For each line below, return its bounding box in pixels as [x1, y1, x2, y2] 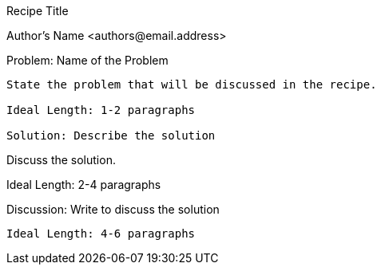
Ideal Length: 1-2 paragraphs [6, 104, 196, 116]
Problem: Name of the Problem [6, 53, 169, 67]
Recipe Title [6, 4, 69, 18]
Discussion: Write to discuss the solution [6, 202, 220, 216]
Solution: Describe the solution [6, 129, 216, 142]
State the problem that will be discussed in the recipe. [6, 78, 377, 91]
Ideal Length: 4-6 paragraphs [6, 227, 196, 240]
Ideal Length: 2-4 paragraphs [6, 178, 161, 191]
